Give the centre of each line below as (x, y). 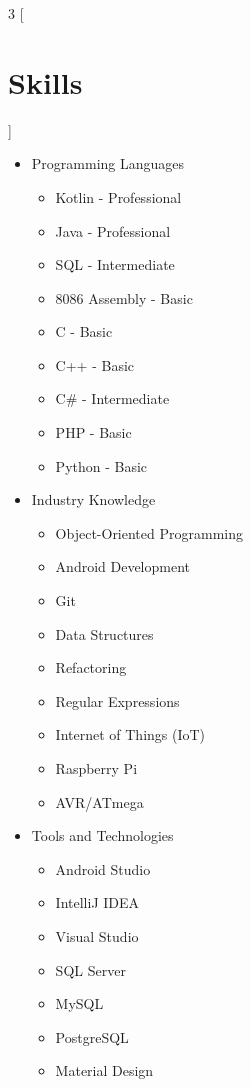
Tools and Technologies (102, 835)
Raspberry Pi (96, 768)
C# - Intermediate (112, 398)
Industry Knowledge (93, 499)
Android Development (123, 566)
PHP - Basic (93, 432)
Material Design (104, 1070)
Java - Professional (113, 230)
